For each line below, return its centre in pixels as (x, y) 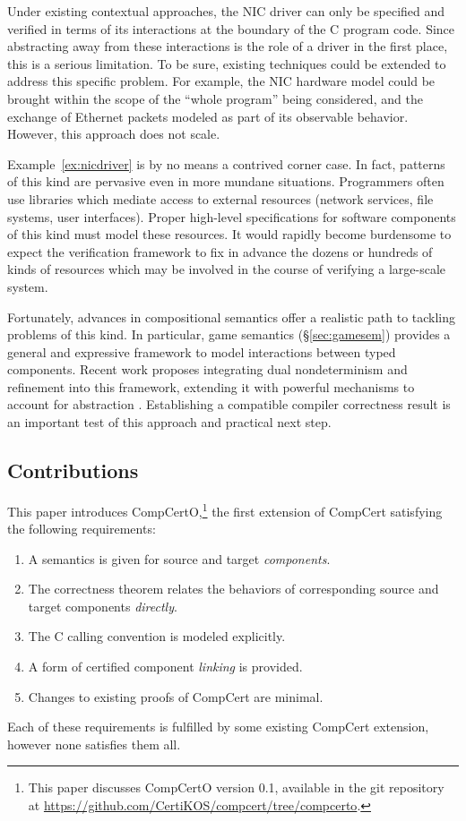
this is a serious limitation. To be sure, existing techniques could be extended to (227, 63)
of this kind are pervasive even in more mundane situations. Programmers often (226, 181)
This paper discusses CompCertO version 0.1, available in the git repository (236, 787)
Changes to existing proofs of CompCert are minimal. (176, 696)
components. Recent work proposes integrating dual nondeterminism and (207, 369)
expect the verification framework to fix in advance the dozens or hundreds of (220, 251)
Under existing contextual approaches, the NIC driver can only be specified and (226, 11)
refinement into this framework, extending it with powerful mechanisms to (211, 386)
